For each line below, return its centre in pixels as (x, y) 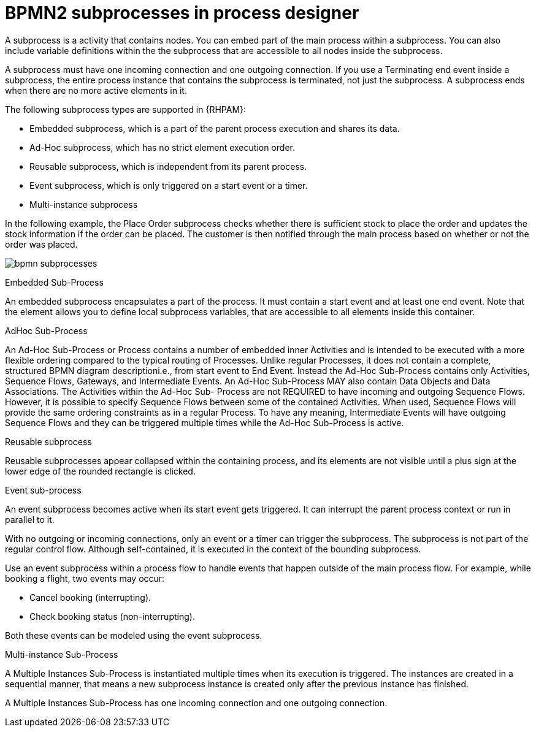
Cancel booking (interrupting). (90, 597)
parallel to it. (30, 519)
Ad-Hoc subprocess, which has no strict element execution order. (162, 147)
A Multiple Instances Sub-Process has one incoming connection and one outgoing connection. (196, 703)
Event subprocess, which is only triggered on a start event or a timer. (169, 185)
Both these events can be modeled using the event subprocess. (134, 635)
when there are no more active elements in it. (96, 90)
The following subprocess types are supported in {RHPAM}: (126, 109)
